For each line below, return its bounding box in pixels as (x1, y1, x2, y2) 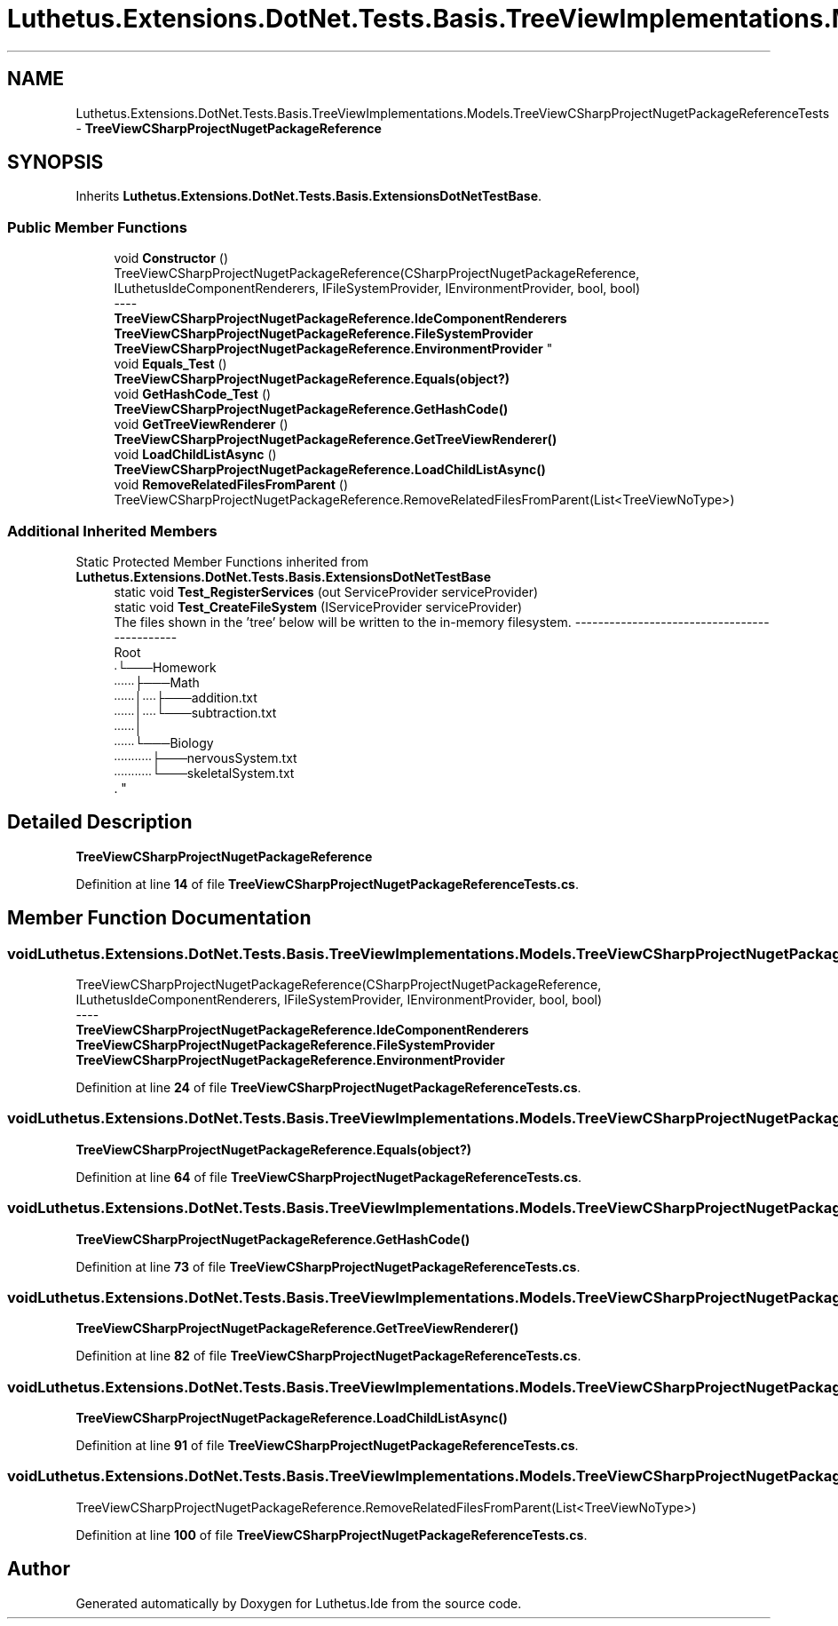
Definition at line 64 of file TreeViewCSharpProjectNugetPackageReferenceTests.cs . (75, 1169, 582, 1185)
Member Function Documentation (7, 907, 312, 930)
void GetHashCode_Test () (114, 386, 272, 402)
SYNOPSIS (7, 151, 104, 174)
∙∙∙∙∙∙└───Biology (114, 734, 214, 750)
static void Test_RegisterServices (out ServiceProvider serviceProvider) (114, 583, 539, 599)
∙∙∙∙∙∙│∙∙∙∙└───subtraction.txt (114, 704, 277, 720)
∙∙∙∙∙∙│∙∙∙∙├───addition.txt (114, 689, 257, 705)
